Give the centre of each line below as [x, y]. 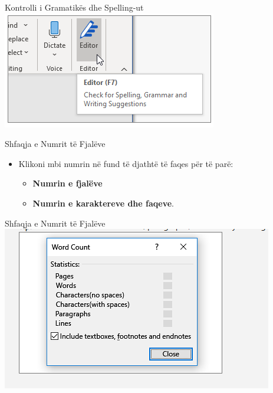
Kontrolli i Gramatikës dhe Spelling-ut [74, 7]
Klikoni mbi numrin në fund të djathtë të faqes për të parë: [126, 163]
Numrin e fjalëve [68, 183]
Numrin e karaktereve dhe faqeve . [103, 203]
